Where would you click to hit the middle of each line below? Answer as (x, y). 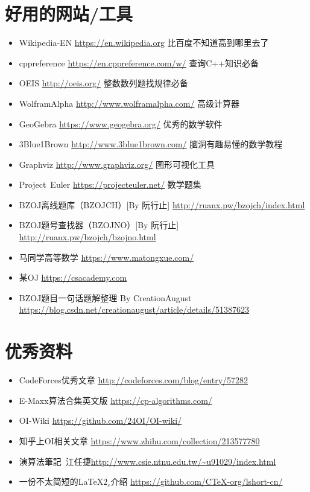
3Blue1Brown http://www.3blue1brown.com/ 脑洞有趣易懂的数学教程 (151, 144)
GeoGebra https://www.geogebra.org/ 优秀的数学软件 (121, 123)
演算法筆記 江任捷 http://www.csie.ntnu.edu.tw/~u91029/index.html (147, 461)
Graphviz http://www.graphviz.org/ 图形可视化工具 (117, 164)
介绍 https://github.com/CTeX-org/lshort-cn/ (197, 481)
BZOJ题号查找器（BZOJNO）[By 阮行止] (99, 225)
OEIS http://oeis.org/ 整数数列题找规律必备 (103, 83)
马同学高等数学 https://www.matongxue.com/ (106, 257)
